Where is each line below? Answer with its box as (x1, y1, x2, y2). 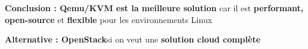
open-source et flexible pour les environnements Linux (5, 13, 213, 25)
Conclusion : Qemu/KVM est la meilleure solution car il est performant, (5, 2, 304, 14)
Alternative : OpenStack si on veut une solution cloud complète (5, 33, 261, 45)
